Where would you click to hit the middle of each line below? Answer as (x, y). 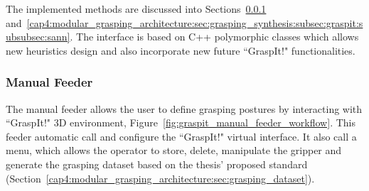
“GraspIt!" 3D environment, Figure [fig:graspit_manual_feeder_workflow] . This (181, 122)
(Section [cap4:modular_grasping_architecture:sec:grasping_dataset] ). (160, 178)
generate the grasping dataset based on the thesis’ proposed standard (157, 164)
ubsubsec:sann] (38, 37)
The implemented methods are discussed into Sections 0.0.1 (136, 9)
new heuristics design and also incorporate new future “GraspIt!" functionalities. (181, 50)
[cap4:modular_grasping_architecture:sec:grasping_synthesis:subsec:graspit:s (195, 22)
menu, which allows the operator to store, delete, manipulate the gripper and (174, 150)
